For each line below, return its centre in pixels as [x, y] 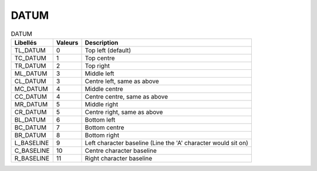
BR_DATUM [30, 135]
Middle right [102, 104]
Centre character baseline [121, 150]
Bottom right [102, 135]
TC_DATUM [30, 58]
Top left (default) [108, 50]
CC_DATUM [31, 96]
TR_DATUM [30, 66]
